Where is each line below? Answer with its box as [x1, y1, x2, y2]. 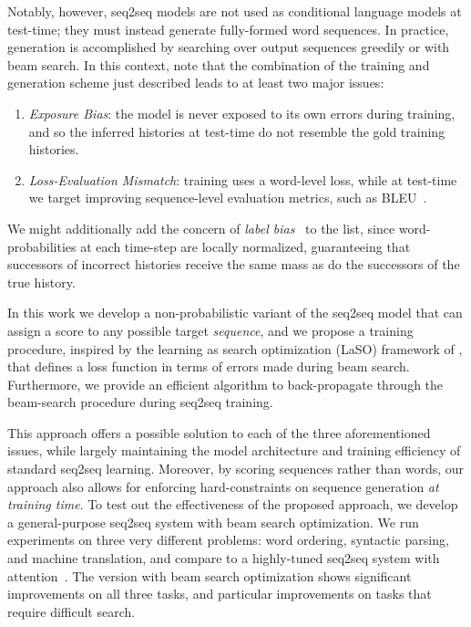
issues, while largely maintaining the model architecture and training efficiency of [7, 441, 461, 460]
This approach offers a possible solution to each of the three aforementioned [7, 423, 431, 442]
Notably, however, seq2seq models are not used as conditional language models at [7, 2, 462, 20]
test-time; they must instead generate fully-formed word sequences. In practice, [7, 19, 449, 38]
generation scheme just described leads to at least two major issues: [7, 73, 384, 92]
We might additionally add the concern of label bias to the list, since [7, 218, 395, 237]
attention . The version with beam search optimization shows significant [7, 566, 412, 585]
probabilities [7, 236, 77, 256]
